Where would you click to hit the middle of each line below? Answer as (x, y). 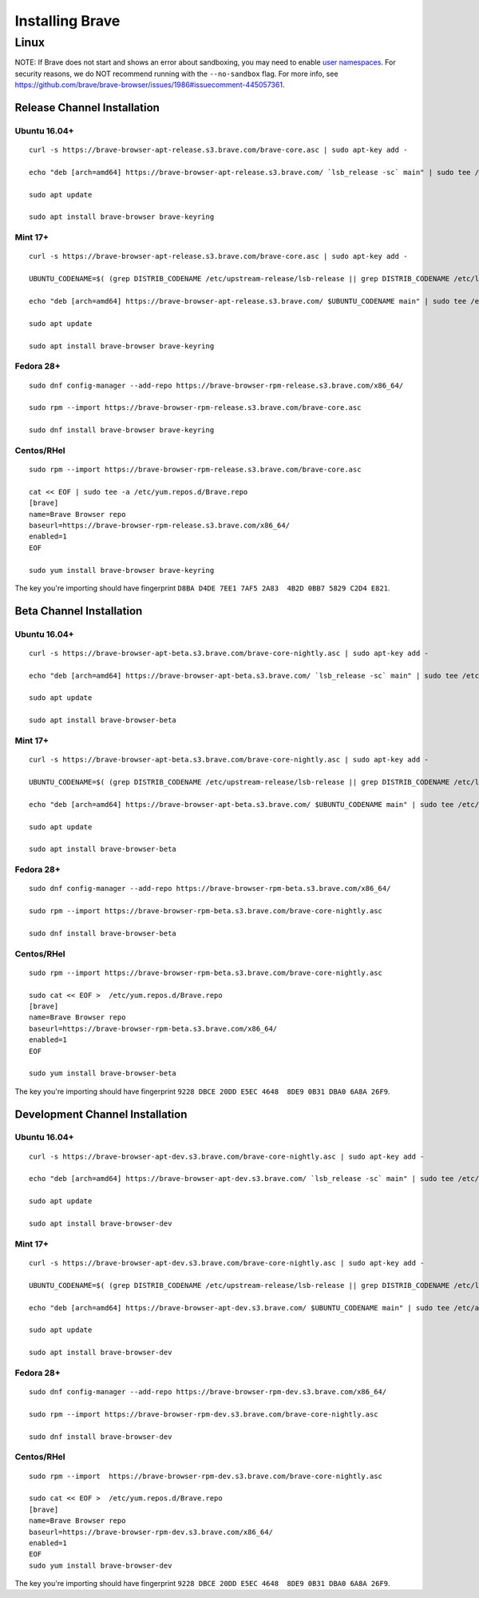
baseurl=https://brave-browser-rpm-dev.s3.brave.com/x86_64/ (151, 1532)
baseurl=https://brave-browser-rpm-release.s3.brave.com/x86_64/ (160, 525)
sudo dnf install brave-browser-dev (101, 1437)
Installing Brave (67, 21)
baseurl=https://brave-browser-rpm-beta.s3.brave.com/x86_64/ (153, 1028)
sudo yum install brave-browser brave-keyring (122, 570)
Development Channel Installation (101, 1114)
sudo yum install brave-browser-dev (101, 1565)
